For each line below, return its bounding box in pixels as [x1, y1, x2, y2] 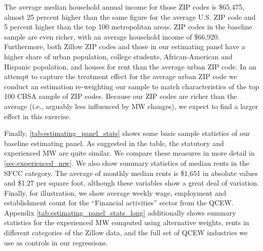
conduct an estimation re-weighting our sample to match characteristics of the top [4, 81, 259, 91]
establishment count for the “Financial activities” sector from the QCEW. [4, 197, 234, 208]
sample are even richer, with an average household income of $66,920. [4, 31, 220, 42]
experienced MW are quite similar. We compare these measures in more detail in [4, 148, 255, 158]
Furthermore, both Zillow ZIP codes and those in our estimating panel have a [4, 41, 245, 52]
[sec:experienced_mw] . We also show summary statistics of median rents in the [4, 157, 249, 168]
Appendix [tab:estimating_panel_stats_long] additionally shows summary [4, 207, 236, 218]
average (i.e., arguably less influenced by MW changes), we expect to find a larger [4, 100, 258, 111]
